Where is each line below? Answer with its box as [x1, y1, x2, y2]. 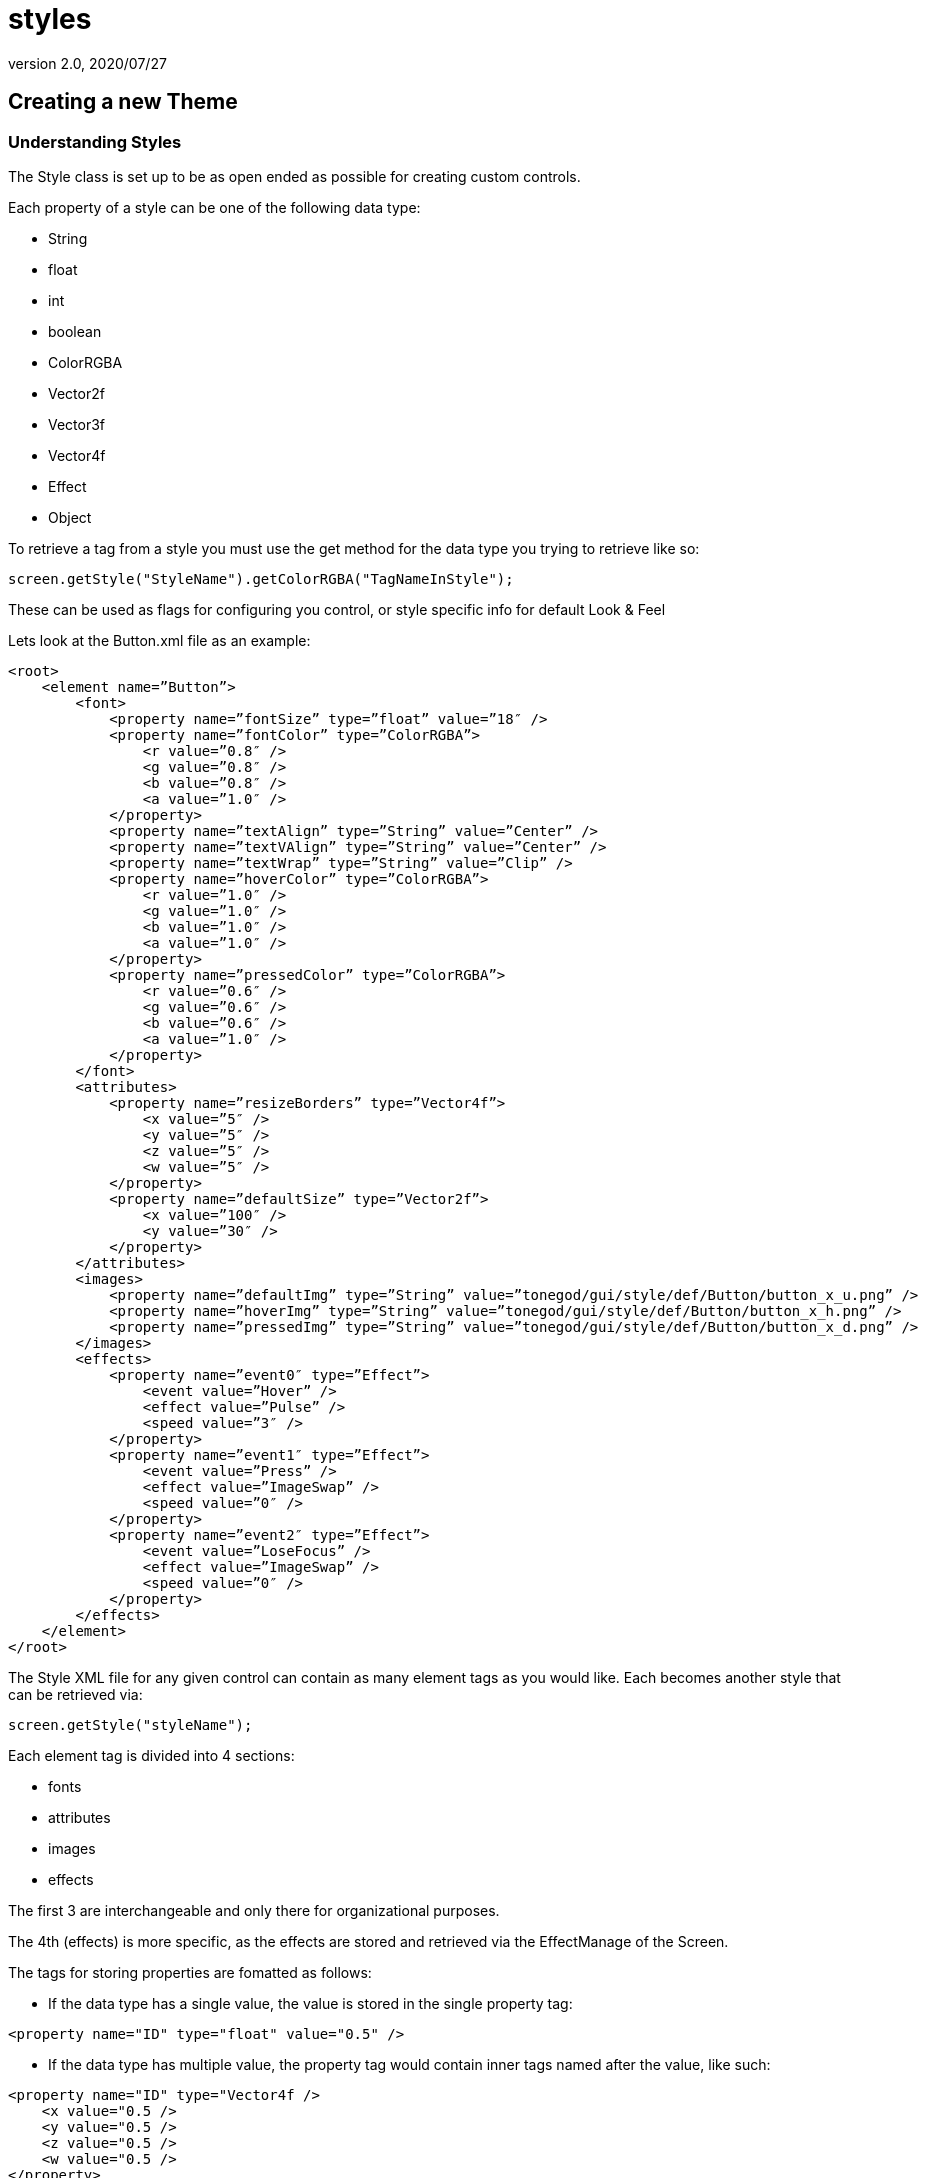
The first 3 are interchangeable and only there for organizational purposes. [8, 1901, 500, 1919]
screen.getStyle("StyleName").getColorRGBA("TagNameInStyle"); [8, 570, 514, 587]
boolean [48, 322, 102, 340]
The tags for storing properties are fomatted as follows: [8, 1963, 372, 1981]
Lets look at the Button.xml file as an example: [8, 631, 311, 649]
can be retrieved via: [8, 1685, 143, 1703]
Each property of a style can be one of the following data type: [8, 198, 421, 216]
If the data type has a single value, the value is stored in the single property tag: [48, 1994, 573, 2012]
